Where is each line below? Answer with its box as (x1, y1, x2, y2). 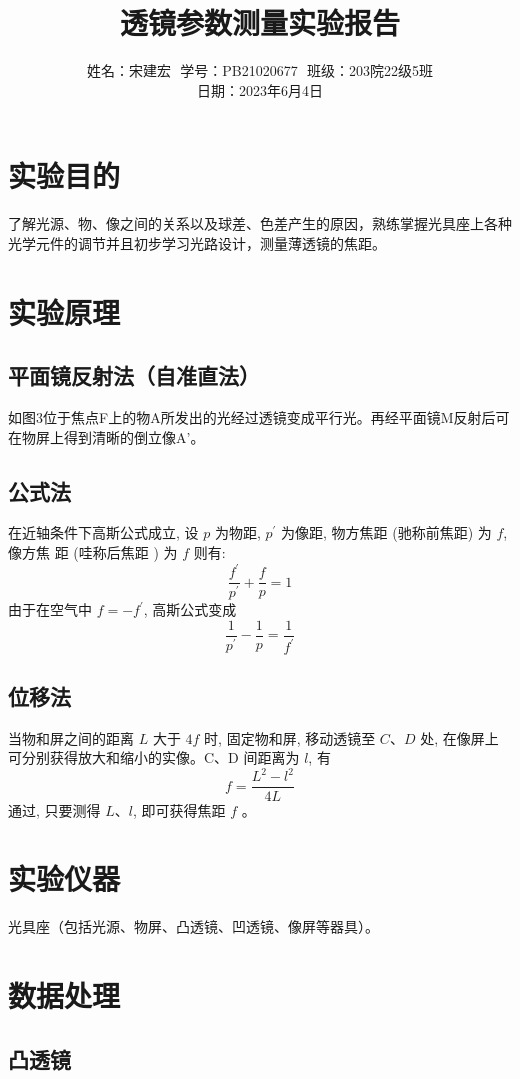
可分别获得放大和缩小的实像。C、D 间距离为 (8, 747, 300, 768)
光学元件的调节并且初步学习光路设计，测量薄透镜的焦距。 (8, 232, 386, 253)
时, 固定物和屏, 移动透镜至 (204, 727, 376, 748)
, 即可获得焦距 (132, 799, 226, 820)
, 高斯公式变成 (143, 599, 237, 620)
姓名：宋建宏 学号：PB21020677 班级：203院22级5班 (86, 60, 434, 81)
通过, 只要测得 (8, 799, 101, 820)
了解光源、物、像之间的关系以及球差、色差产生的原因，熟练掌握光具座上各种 (8, 213, 512, 234)
